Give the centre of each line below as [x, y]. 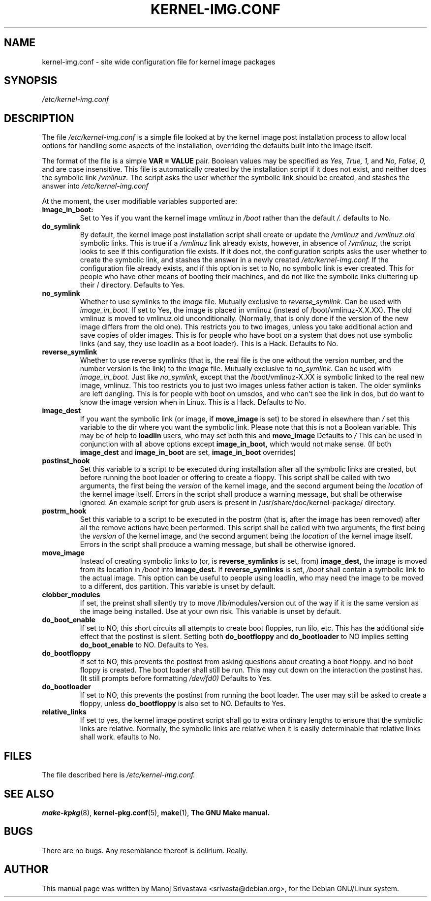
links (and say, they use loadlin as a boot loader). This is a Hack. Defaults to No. [209, 344]
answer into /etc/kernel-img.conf [95, 186]
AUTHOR [26, 869]
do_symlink [61, 226]
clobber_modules [71, 595]
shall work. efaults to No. [120, 737]
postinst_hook [66, 461]
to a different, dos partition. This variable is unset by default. [178, 586]
